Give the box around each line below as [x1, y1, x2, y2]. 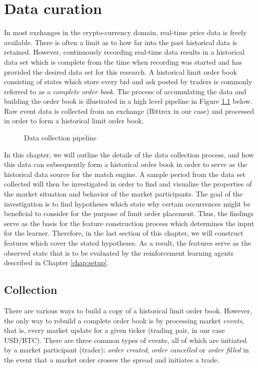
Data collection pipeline [24, 132, 96, 143]
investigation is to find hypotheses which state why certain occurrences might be [4, 198, 250, 209]
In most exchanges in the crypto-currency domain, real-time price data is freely [4, 27, 247, 38]
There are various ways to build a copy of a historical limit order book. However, [4, 305, 252, 315]
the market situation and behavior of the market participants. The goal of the [4, 189, 243, 199]
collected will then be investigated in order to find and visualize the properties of [4, 178, 252, 189]
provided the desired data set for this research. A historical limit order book [4, 66, 237, 77]
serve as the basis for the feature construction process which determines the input [4, 218, 254, 228]
